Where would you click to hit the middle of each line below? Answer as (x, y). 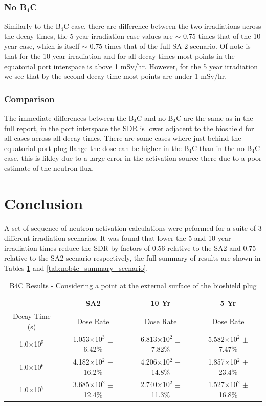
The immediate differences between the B (69, 118)
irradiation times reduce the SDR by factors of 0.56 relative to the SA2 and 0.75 (130, 248)
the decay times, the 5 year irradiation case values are (88, 36)
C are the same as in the (215, 118)
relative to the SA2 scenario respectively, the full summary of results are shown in (132, 258)
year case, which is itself (42, 46)
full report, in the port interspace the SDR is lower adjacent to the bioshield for (129, 128)
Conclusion (44, 203)
